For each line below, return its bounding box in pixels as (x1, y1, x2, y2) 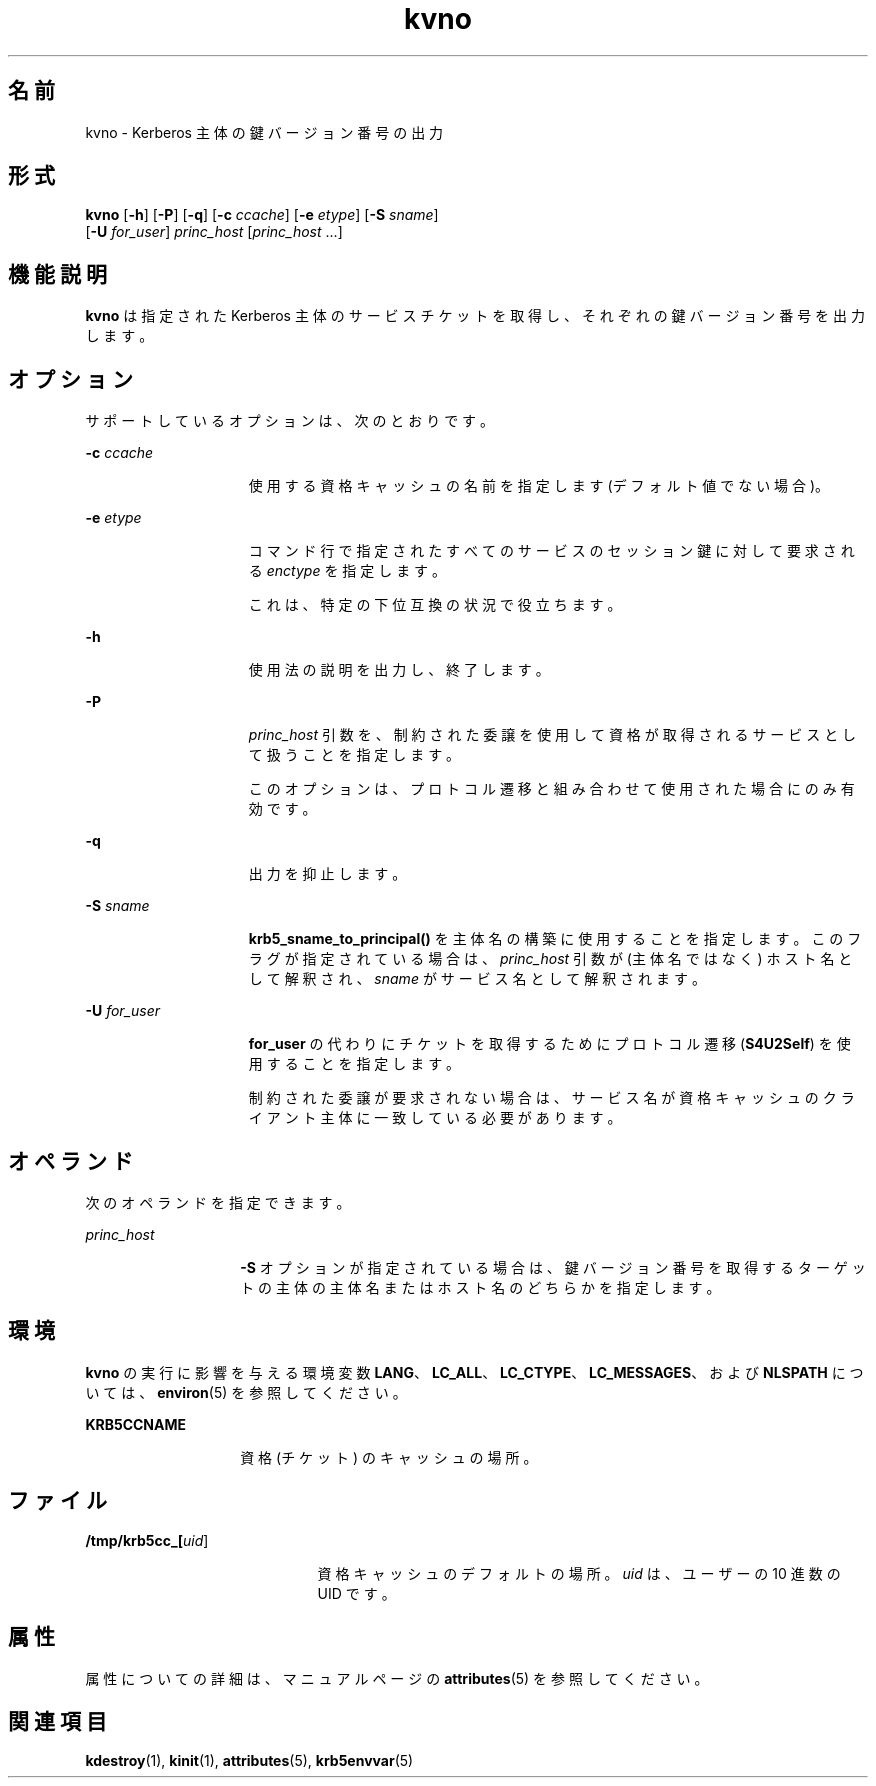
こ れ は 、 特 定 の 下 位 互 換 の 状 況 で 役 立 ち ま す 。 (248, 596, 622, 614)
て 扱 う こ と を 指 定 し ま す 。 (248, 746, 461, 764)
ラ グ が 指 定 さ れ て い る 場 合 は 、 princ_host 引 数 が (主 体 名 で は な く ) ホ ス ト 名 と (248, 950, 853, 968)
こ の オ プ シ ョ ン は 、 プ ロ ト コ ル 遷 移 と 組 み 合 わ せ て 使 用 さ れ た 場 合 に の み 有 (248, 780, 855, 798)
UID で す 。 (317, 1584, 396, 1602)
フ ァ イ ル (8, 1488, 107, 1514)
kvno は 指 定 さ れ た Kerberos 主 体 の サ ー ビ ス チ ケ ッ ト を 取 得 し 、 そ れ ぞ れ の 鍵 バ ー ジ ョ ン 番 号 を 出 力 (85, 307, 865, 325)
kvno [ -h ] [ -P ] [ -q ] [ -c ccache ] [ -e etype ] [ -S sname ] (85, 206, 439, 224)
